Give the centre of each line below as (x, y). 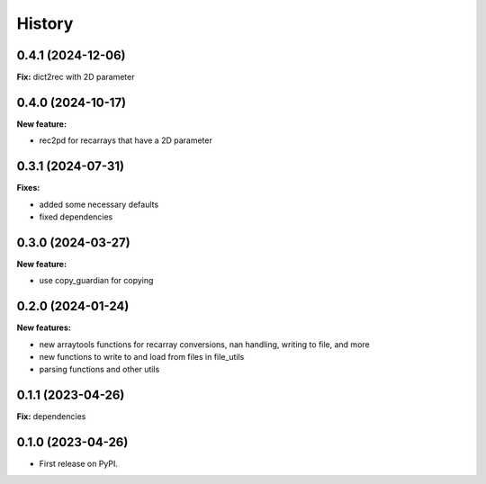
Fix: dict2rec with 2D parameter (76, 77)
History (45, 23)
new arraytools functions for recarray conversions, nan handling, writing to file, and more (204, 344)
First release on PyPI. (79, 464)
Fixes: (28, 188)
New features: (44, 327)
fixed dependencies (76, 217)
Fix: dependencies (51, 417)
